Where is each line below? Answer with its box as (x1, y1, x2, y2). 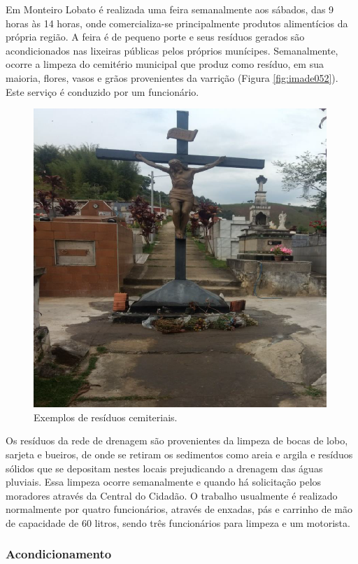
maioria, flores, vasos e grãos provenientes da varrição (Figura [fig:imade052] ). (6, 70, 338, 85)
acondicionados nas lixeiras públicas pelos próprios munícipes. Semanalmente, (6, 43, 338, 57)
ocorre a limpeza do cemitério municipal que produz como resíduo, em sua (6, 57, 324, 71)
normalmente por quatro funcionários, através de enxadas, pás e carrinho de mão (6, 502, 353, 516)
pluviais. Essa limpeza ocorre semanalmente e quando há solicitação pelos (6, 474, 322, 489)
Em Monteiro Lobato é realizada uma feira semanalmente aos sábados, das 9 (6, 2, 334, 16)
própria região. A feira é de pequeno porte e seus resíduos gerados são (6, 29, 305, 44)
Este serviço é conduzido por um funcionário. (6, 84, 199, 99)
